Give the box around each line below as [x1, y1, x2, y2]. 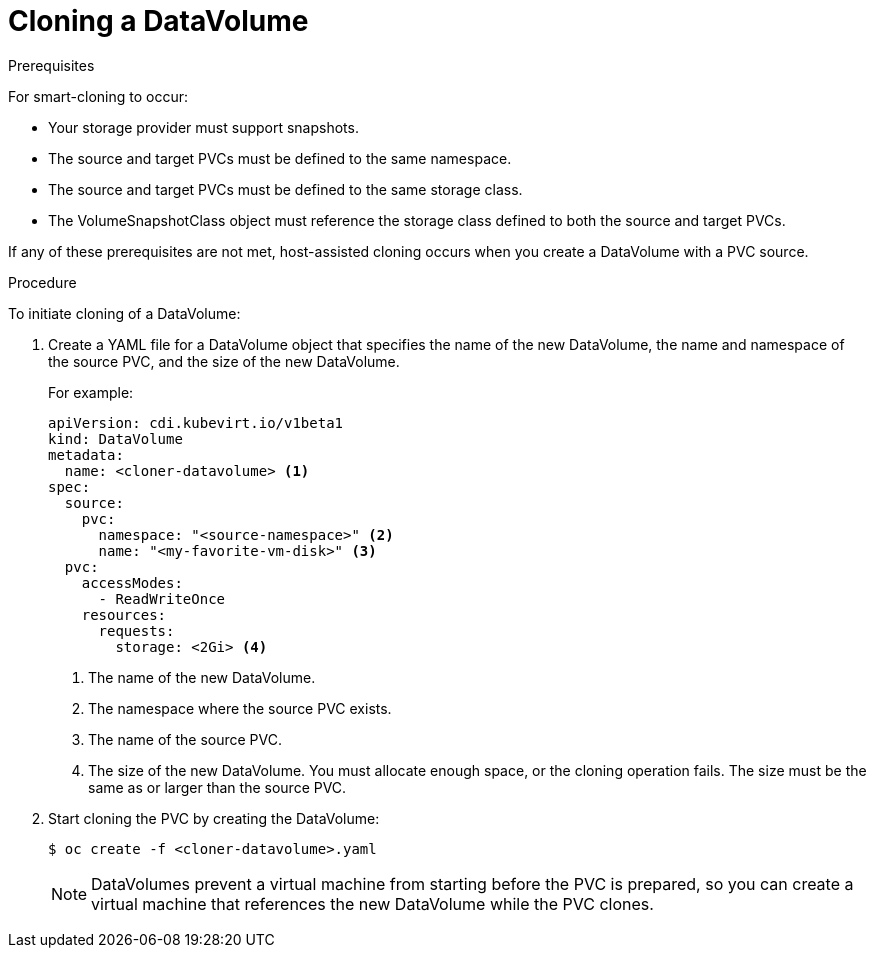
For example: [48, 383, 134, 401]
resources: [81, 606, 167, 623]
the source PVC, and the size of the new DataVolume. [48, 352, 400, 370]
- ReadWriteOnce [98, 590, 226, 607]
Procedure [8, 273, 77, 291]
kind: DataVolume [48, 430, 183, 447]
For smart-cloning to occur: [8, 87, 189, 105]
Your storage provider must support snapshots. [48, 118, 359, 136]
